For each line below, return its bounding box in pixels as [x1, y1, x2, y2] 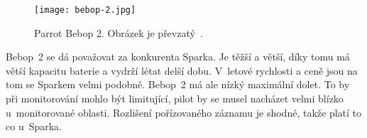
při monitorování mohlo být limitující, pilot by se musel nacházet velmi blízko [6, 91, 344, 106]
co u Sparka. [6, 119, 62, 134]
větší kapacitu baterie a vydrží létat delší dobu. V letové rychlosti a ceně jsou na [6, 63, 358, 78]
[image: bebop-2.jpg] [34, 5, 136, 15]
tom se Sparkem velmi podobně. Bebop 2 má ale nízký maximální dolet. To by [6, 77, 350, 92]
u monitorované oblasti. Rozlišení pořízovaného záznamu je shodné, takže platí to [6, 105, 362, 120]
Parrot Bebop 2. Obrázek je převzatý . [34, 25, 203, 40]
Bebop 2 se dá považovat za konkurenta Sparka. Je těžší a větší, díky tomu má [6, 49, 350, 64]
